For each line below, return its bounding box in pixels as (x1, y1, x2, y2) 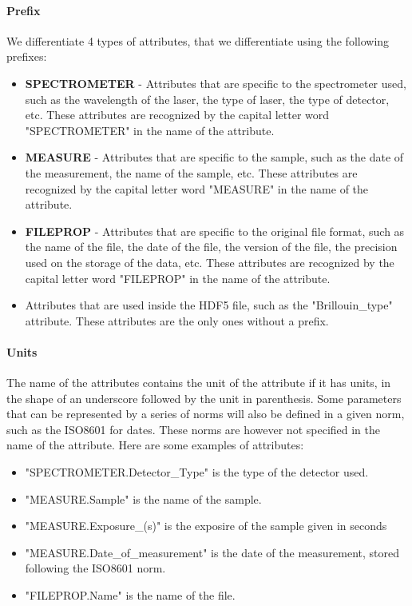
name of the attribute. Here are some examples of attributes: (6, 437, 304, 453)
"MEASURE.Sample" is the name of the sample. (25, 490, 262, 507)
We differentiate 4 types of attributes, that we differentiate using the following (6, 32, 390, 49)
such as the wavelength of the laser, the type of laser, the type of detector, (25, 90, 390, 107)
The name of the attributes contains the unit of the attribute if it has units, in (6, 374, 391, 391)
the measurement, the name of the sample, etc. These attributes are (25, 164, 358, 181)
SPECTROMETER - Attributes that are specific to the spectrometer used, (25, 74, 406, 91)
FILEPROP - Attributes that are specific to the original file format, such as (25, 222, 405, 239)
